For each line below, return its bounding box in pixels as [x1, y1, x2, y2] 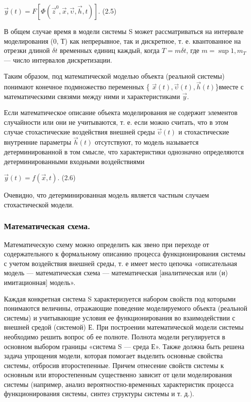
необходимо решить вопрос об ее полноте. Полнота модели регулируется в [4, 331, 225, 341]
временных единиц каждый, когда [60, 45, 160, 55]
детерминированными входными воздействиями [4, 156, 145, 166]
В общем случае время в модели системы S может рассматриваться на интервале [4, 26, 244, 36]
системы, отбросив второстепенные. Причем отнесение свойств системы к [4, 360, 224, 370]
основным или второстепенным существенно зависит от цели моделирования [4, 369, 232, 380]
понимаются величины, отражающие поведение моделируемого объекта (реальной [4, 303, 248, 313]
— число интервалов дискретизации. [4, 54, 112, 65]
